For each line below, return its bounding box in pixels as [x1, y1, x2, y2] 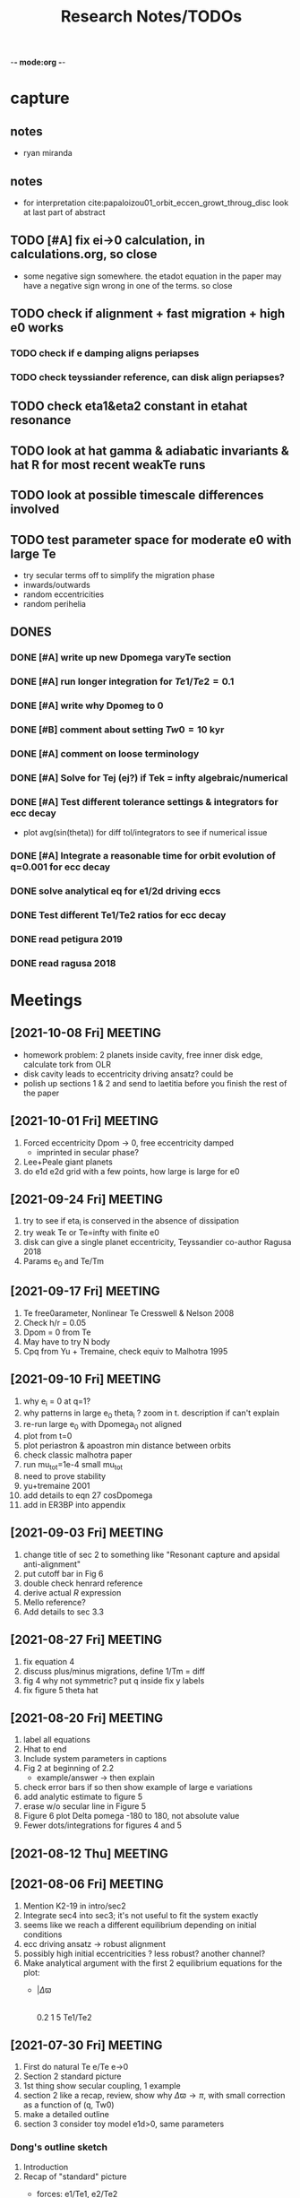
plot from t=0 [22, 1431, 73, 1441]
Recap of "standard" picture [22, 2171, 127, 2182]
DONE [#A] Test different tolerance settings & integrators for [10, 795, 279, 808]
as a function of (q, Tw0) [22, 2099, 115, 2110]
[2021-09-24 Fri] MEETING [10, 1192, 164, 1207]
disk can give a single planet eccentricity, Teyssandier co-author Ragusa [22, 1237, 292, 1248]
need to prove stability [22, 1470, 107, 1481]
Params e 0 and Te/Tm [22, 1256, 105, 1269]
